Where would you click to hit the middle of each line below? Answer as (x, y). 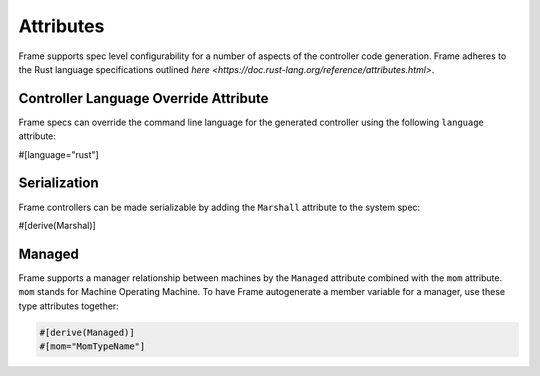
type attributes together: (68, 306)
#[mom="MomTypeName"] (92, 346)
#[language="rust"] (58, 154)
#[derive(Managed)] (87, 332)
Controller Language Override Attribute (143, 98)
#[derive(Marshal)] (57, 225)
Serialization (58, 183)
